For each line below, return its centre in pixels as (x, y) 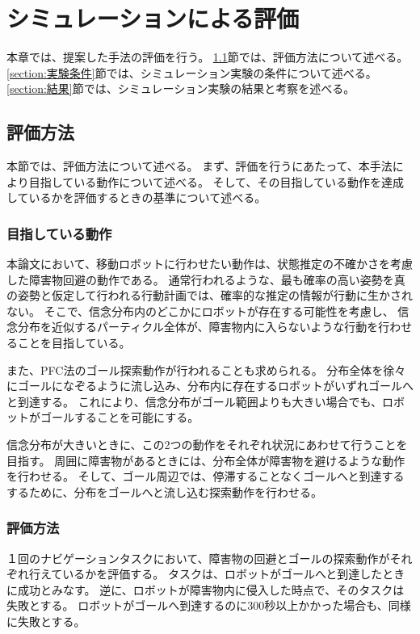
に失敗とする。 (46, 621)
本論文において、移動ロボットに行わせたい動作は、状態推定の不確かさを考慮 (210, 264)
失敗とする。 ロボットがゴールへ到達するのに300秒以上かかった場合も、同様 (209, 605)
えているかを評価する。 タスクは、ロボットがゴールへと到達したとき (223, 574)
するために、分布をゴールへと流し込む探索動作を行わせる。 (164, 491)
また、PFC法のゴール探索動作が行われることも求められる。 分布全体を (195, 369)
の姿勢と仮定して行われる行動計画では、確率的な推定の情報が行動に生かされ (210, 295)
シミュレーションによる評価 (153, 18)
